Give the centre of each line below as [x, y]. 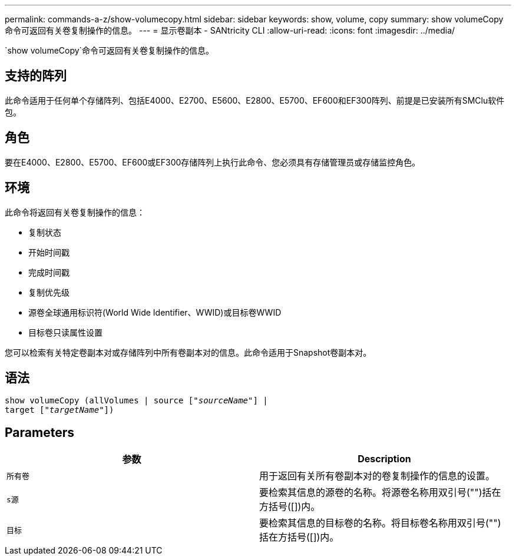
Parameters [39, 432]
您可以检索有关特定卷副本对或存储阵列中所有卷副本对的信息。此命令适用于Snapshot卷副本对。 [188, 352]
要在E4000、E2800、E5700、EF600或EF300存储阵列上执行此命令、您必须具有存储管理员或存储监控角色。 [213, 162]
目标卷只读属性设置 [65, 332]
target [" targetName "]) [59, 410]
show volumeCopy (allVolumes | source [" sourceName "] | [136, 401]
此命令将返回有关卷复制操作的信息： [75, 212]
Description [384, 459]
